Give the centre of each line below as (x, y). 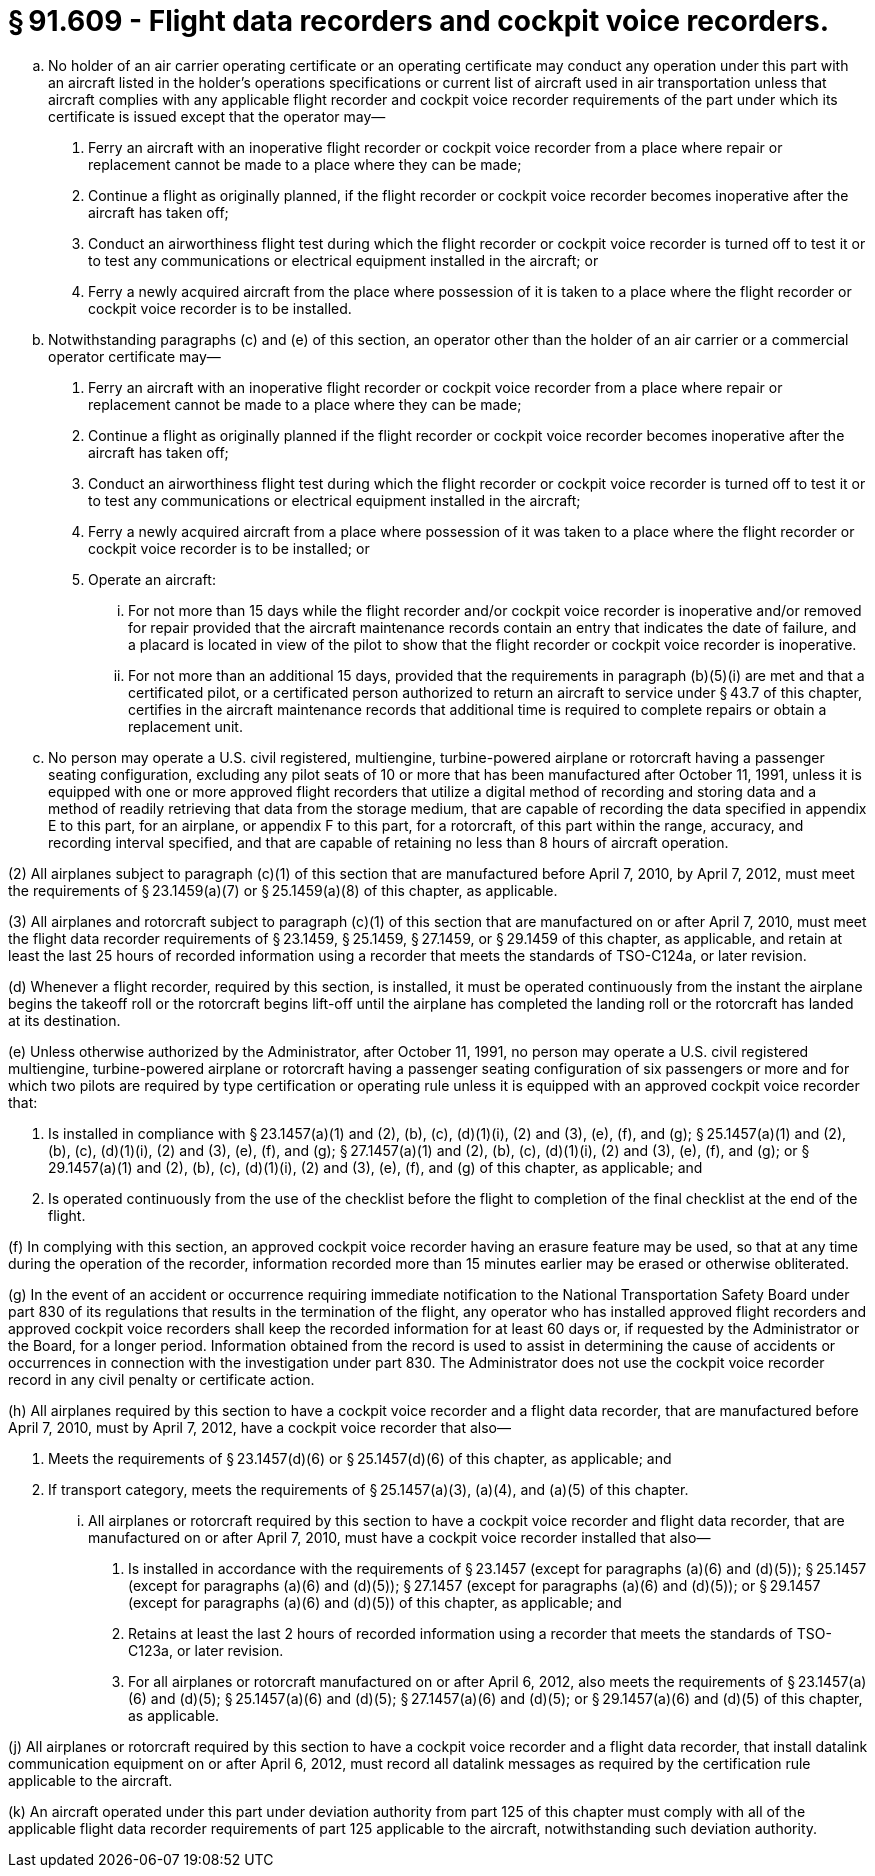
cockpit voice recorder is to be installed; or (229, 548)
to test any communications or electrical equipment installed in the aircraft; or (343, 260)
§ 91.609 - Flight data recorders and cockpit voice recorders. (419, 21)
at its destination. (64, 1020)
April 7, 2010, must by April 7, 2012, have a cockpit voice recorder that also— (259, 1427)
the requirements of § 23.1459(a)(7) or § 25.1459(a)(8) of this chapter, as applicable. (283, 890)
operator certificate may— (134, 356)
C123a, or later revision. (206, 1650)
